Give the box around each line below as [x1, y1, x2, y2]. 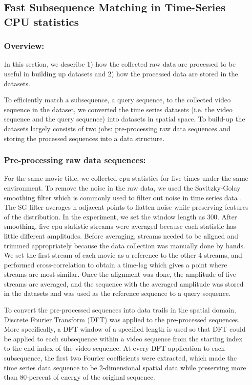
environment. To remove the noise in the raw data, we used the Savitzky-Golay [4, 182, 241, 192]
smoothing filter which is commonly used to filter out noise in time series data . [4, 192, 242, 202]
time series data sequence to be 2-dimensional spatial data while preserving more [4, 362, 246, 372]
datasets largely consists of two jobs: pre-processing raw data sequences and [4, 123, 231, 133]
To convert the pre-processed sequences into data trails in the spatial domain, [4, 305, 236, 315]
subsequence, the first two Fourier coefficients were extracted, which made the [4, 353, 237, 363]
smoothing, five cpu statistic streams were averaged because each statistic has [4, 221, 236, 231]
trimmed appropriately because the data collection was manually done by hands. [4, 240, 245, 250]
